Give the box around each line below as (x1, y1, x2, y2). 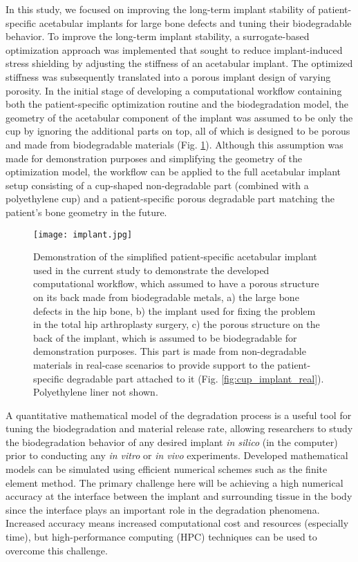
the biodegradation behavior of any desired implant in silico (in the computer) (6, 434, 338, 449)
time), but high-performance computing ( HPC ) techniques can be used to (6, 530, 317, 544)
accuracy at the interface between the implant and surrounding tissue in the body (6, 489, 352, 503)
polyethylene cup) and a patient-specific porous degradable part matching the (6, 191, 335, 206)
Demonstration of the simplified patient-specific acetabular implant (33, 249, 317, 264)
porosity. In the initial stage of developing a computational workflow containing (6, 83, 342, 97)
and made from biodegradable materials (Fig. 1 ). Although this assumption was (6, 137, 343, 151)
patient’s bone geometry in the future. (6, 204, 167, 219)
